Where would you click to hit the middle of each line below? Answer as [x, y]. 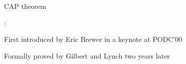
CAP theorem [25, 6]
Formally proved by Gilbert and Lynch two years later [87, 55]
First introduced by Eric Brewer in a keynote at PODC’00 [93, 39]
